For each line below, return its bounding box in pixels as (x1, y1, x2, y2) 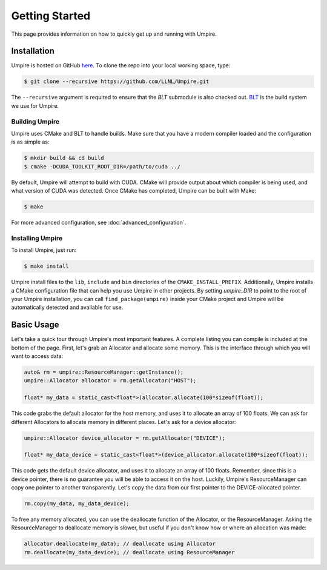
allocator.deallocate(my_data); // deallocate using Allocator (24, 540, 216, 548)
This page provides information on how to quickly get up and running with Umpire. (11, 30, 217, 38)
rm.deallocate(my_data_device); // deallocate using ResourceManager (24, 549, 235, 555)
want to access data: (11, 353, 64, 360)
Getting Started (11, 9, 91, 22)
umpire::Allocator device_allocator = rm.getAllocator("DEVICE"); (24, 434, 225, 442)
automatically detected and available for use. (11, 303, 124, 311)
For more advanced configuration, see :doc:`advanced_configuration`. (11, 219, 187, 227)
